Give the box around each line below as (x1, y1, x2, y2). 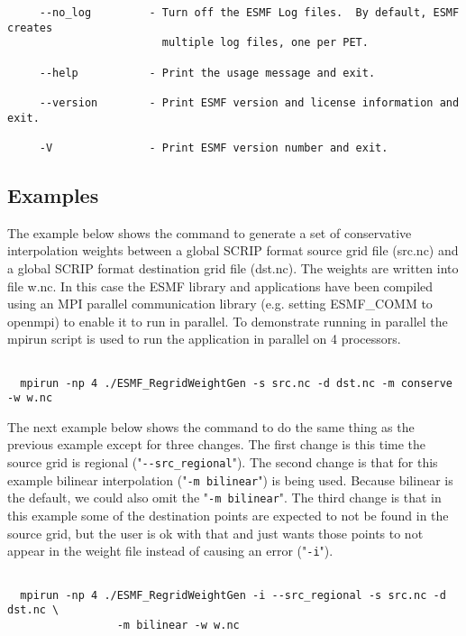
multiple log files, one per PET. (161, 36, 369, 50)
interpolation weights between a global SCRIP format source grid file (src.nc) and (7, 241, 459, 260)
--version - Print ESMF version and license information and (39, 96, 460, 109)
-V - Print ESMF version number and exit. (39, 141, 388, 154)
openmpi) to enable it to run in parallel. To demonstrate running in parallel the (7, 311, 448, 330)
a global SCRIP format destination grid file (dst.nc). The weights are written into (7, 258, 459, 277)
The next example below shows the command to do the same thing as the (7, 417, 415, 436)
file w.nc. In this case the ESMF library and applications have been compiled (7, 276, 434, 295)
